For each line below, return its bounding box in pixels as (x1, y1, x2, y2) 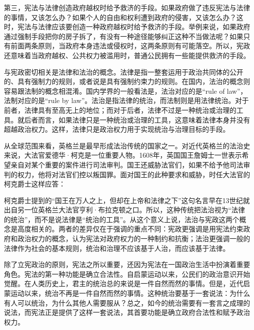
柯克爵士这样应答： (4, 179, 65, 189)
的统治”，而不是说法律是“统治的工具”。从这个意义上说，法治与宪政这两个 (4, 214, 239, 224)
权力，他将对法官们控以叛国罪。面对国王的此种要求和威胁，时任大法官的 (17, 169, 250, 179)
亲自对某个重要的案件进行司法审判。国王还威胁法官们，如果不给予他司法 (10, 159, 243, 169)
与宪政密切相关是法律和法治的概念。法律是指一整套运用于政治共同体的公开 (4, 66, 243, 77)
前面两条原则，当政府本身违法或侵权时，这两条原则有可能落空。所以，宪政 (10, 41, 250, 51)
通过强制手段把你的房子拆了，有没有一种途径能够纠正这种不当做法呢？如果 (4, 31, 243, 41)
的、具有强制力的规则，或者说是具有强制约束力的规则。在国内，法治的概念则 (4, 76, 250, 86)
